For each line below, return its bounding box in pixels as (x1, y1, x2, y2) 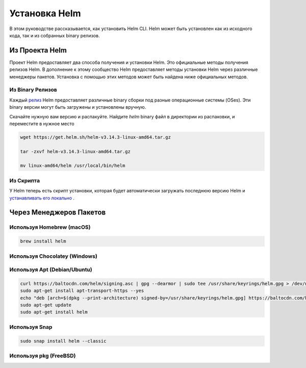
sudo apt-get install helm (20, 309, 88, 315)
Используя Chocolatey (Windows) (9, 253, 98, 260)
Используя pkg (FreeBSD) (9, 352, 76, 359)
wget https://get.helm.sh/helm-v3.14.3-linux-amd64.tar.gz (20, 134, 171, 140)
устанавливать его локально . (9, 194, 75, 201)
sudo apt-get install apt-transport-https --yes (20, 288, 144, 293)
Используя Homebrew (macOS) (9, 224, 91, 231)
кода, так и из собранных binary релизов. (9, 32, 100, 38)
